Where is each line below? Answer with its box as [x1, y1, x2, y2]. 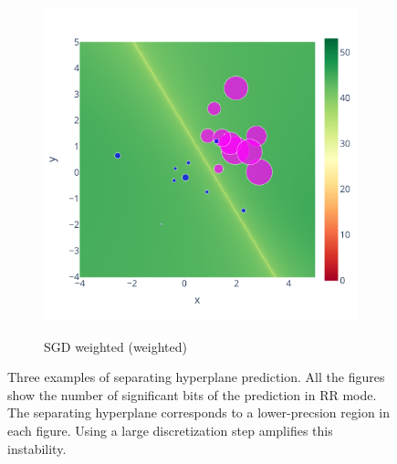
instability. [7, 438, 67, 458]
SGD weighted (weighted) [44, 336, 188, 356]
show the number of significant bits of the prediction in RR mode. [7, 385, 377, 404]
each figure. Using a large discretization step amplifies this [7, 420, 333, 439]
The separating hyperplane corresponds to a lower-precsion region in [7, 403, 391, 422]
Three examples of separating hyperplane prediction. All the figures [7, 367, 385, 387]
